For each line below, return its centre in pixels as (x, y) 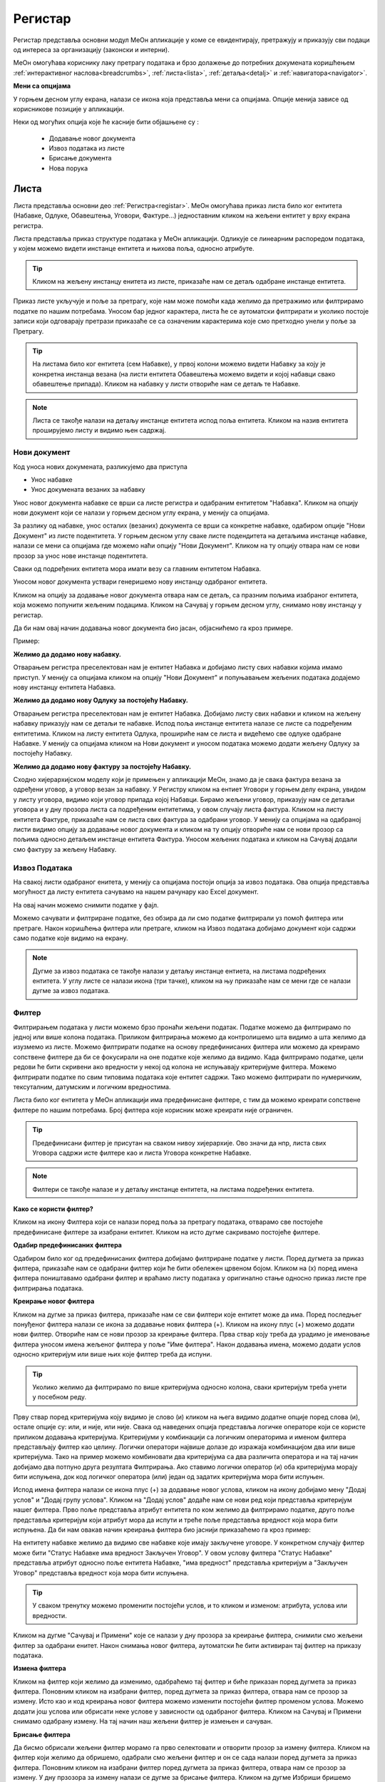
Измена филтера (40, 1669)
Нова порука (68, 168)
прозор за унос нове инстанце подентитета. (81, 555)
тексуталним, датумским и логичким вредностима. (92, 1086)
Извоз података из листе (87, 148)
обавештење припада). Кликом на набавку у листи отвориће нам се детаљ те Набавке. (166, 384)
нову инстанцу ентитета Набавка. (65, 687)
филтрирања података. (48, 1288)
